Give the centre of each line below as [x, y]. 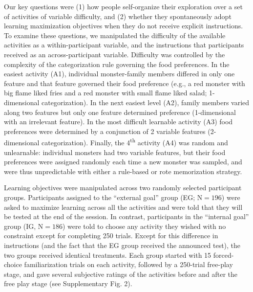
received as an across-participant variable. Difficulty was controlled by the [115, 54]
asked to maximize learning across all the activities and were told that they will [123, 207]
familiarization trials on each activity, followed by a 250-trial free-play [128, 264]
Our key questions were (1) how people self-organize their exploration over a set [123, 6]
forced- [223, 255]
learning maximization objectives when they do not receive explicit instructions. [124, 26]
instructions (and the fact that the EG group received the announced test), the [122, 245]
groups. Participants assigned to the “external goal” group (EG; [100, 197]
